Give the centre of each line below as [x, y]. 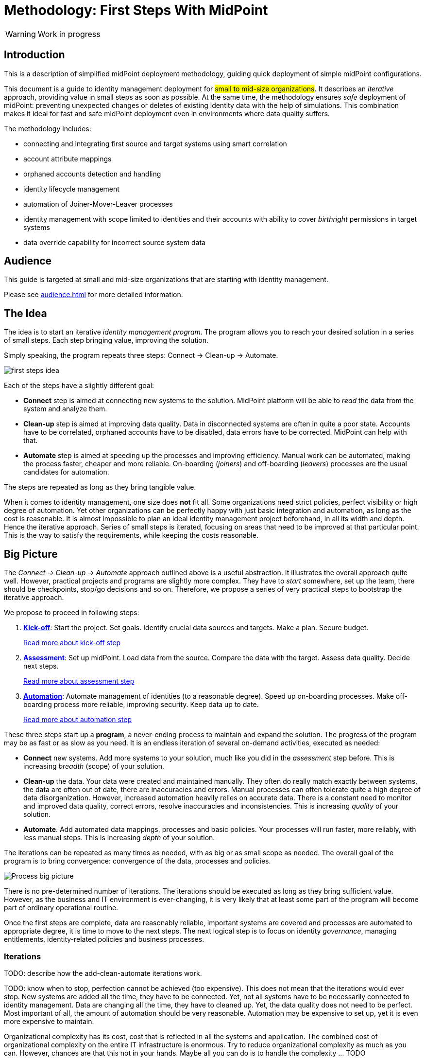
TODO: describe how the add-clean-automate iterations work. [103, 973]
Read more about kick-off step [72, 643]
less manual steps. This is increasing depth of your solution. [119, 838]
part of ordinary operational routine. [61, 908]
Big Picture [31, 554]
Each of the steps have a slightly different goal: [79, 386]
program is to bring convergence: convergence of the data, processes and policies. [137, 861]
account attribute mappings [68, 159]
